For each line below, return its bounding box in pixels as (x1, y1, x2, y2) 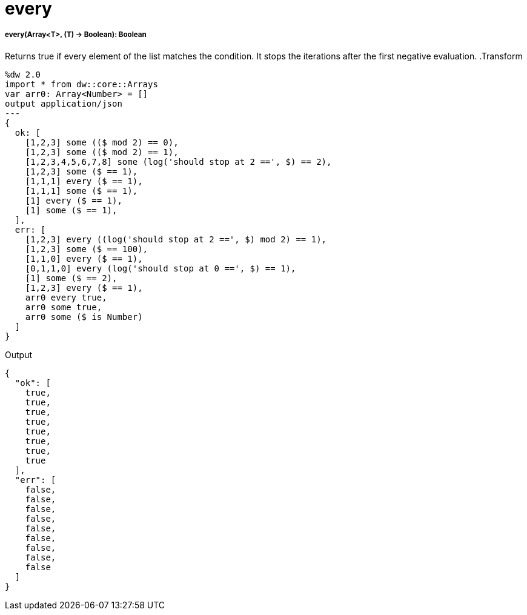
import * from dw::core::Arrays (5, 79, 158, 89)
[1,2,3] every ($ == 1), (25, 282, 143, 293)
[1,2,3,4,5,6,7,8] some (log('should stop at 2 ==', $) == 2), (25, 156, 332, 167)
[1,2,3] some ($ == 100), (25, 244, 148, 254)
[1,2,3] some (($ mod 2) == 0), (25, 137, 179, 147)
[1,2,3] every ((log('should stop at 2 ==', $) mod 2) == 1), (25, 234, 327, 244)
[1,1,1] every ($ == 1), (25, 176, 143, 186)
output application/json (5, 98, 122, 108)
